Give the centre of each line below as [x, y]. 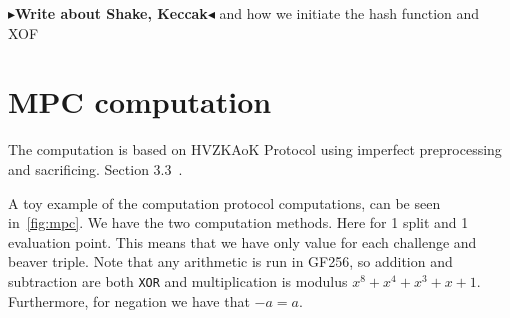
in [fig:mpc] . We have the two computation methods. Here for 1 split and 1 [238, 222]
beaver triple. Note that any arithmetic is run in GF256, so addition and [230, 261]
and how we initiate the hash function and [349, 13]
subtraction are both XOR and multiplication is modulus [178, 280]
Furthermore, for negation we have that [129, 300]
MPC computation [140, 101]
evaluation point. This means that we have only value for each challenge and [242, 241]
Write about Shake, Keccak [111, 13]
